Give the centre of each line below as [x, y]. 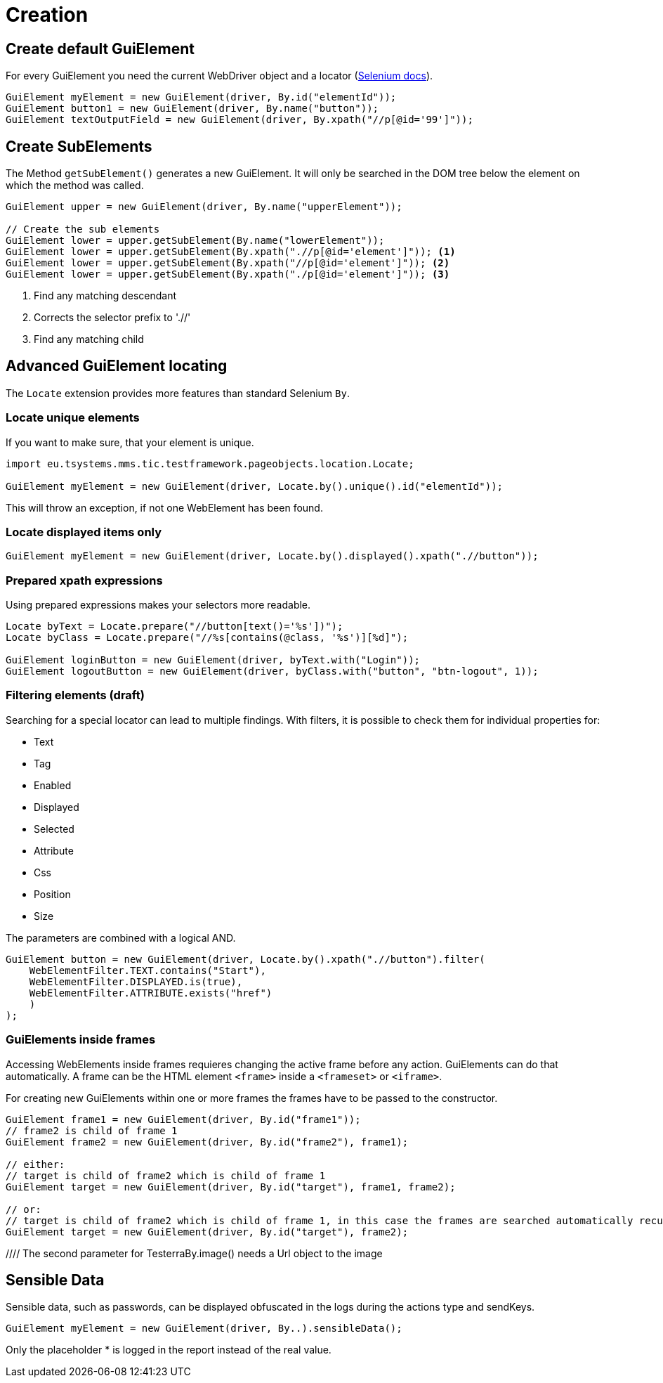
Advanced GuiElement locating [117, 366]
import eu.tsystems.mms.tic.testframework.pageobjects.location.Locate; [210, 463]
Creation [47, 15]
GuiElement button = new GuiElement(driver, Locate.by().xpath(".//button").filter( [245, 959]
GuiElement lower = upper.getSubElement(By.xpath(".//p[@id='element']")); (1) [231, 252]
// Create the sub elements [83, 229]
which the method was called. [75, 186]
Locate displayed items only [84, 532]
